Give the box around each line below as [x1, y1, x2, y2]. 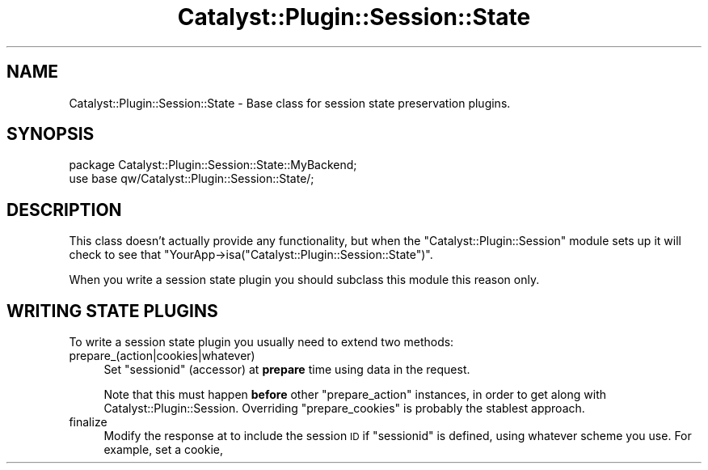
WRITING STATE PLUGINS [6, 300, 218, 321]
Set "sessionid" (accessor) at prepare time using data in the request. [103, 362, 470, 377]
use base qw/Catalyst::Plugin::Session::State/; [69, 171, 314, 186]
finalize [69, 415, 107, 430]
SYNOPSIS [6, 124, 95, 145]
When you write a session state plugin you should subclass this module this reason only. [69, 273, 540, 287]
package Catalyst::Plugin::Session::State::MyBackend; [69, 158, 357, 172]
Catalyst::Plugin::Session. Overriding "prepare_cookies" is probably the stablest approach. [103, 401, 585, 416]
